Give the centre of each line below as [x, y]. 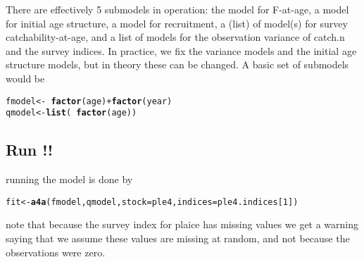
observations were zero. [56, 252]
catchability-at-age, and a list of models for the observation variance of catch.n [175, 37]
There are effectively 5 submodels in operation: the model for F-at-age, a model [177, 9]
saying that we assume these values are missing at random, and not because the [178, 238]
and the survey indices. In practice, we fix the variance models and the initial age [181, 50]
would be [25, 78]
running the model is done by [69, 179]
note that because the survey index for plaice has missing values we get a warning [182, 224]
